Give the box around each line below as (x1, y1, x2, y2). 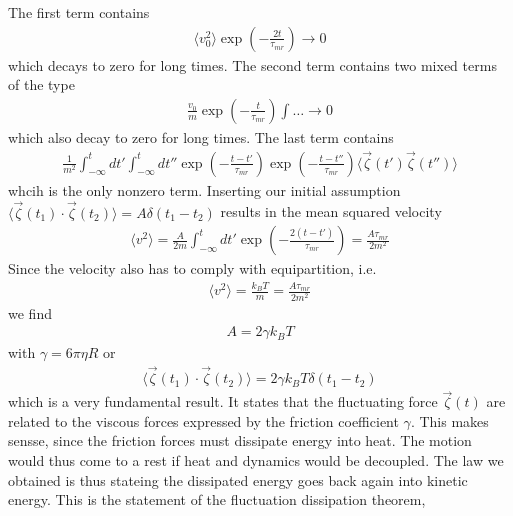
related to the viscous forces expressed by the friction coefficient (8, 410, 399, 431)
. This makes (410, 410, 489, 431)
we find (8, 302, 52, 323)
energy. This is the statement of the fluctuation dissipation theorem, (8, 489, 426, 510)
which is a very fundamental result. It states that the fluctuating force (8, 391, 438, 412)
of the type (8, 74, 75, 95)
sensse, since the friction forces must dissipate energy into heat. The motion (8, 430, 472, 451)
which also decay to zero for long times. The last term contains (8, 126, 394, 147)
